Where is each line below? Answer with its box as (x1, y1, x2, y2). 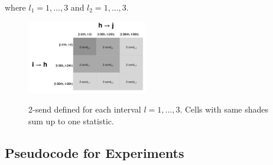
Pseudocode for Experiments (5, 143, 184, 161)
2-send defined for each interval (28, 103, 141, 115)
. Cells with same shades (180, 103, 269, 115)
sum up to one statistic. (28, 114, 114, 127)
